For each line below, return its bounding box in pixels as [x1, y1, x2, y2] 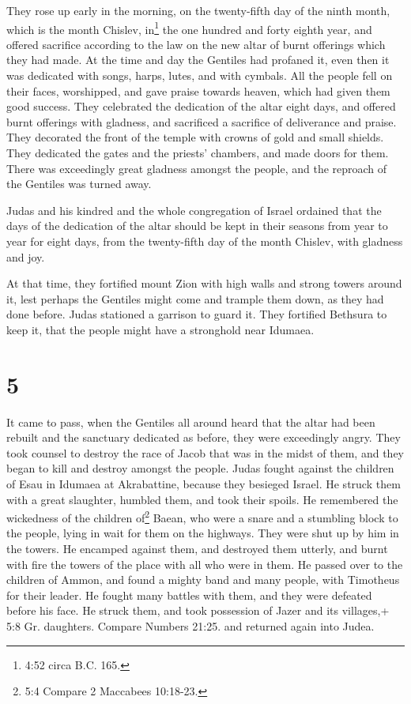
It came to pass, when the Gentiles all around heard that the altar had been [6, 413, 375, 430]
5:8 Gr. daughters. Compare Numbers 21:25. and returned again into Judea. [6, 618, 375, 634]
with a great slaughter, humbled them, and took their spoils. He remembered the [6, 491, 398, 507]
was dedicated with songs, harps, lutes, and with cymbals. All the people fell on [6, 67, 393, 84]
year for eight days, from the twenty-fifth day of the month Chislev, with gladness [6, 232, 403, 249]
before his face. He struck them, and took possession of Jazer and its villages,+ [6, 602, 390, 619]
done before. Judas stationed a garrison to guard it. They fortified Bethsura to [6, 306, 387, 322]
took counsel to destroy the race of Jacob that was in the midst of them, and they [6, 444, 404, 461]
